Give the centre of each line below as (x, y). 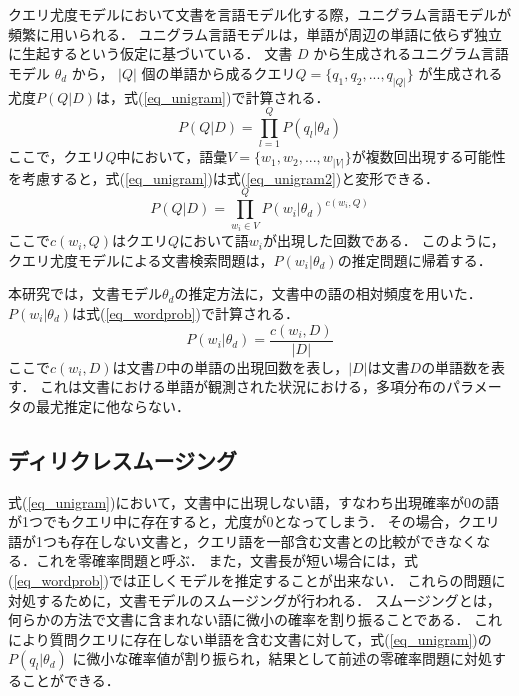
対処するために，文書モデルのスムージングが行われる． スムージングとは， (254, 599)
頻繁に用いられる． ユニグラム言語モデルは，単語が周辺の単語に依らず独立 (255, 33)
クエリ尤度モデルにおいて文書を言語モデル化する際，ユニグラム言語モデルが (260, 14)
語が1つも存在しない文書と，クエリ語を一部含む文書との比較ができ (228, 540)
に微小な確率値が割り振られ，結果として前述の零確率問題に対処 (282, 658)
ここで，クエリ (57, 156)
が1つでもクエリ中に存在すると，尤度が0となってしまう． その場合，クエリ (254, 521)
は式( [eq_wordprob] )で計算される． (185, 313)
